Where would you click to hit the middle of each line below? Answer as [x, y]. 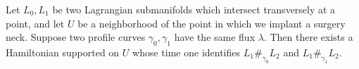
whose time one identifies [187, 52]
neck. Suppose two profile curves [76, 37]
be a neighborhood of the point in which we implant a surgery [212, 23]
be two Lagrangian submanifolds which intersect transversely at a [194, 9]
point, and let [35, 23]
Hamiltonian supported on [63, 52]
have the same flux [215, 37]
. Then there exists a [308, 37]
